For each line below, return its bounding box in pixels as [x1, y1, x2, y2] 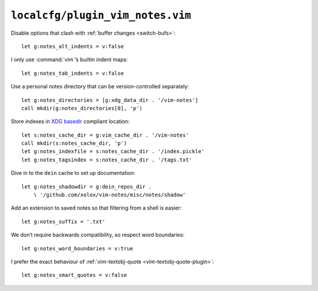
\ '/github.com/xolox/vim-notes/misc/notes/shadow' [33, 191, 186, 199]
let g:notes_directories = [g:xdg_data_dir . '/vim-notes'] [21, 97, 198, 103]
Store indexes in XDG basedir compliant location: [11, 118, 130, 125]
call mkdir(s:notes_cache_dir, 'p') [21, 140, 127, 147]
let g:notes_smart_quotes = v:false [21, 272, 127, 279]
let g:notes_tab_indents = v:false [21, 70, 124, 77]
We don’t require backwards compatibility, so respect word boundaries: [11, 232, 185, 239]
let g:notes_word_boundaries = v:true [21, 245, 134, 252]
